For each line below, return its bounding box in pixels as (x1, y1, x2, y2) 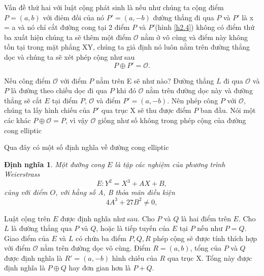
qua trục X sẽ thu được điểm (101, 105, 191, 115)
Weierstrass (4, 169, 40, 179)
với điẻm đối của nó (43, 12, 104, 22)
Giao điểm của (4, 232, 49, 243)
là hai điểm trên (181, 213, 231, 223)
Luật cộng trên (4, 213, 51, 223)
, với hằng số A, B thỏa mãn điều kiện (55, 187, 175, 198)
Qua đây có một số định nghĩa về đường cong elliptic (4, 142, 169, 152)
